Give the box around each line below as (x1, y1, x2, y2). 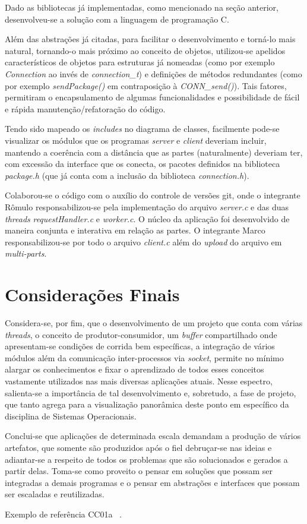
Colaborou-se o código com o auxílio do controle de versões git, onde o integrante (5, 189, 300, 201)
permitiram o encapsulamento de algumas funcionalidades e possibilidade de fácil (5, 91, 300, 103)
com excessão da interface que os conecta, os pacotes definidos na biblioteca (5, 157, 280, 170)
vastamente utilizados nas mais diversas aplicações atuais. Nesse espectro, (5, 374, 273, 387)
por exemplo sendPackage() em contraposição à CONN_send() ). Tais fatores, (5, 79, 287, 91)
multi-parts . (5, 247, 47, 260)
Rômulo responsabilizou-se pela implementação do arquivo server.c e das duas (5, 200, 289, 213)
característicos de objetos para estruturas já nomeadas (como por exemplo (5, 56, 275, 68)
